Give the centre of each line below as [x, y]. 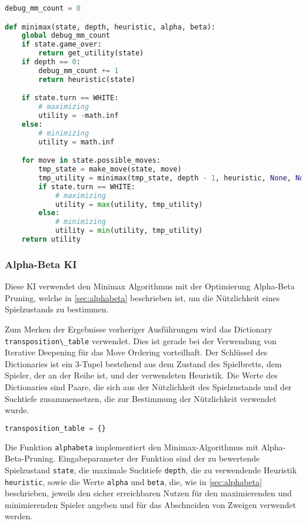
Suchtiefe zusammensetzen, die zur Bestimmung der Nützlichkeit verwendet [141, 398]
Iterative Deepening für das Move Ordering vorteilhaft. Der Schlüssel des [136, 352]
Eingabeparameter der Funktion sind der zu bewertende [159, 458]
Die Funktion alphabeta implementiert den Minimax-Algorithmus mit [132, 446]
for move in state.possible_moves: [91, 161]
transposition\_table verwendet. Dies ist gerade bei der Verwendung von [141, 340]
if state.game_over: [61, 45]
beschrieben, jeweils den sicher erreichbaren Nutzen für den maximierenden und [148, 493]
